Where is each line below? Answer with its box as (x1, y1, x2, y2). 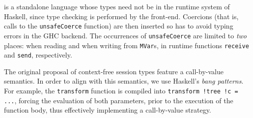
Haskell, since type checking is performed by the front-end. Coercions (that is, (4, 11, 239, 21)
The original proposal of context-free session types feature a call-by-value (4, 66, 224, 76)
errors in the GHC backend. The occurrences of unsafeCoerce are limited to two (4, 30, 247, 40)
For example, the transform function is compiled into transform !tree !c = (4, 86, 238, 95)
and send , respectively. (4, 50, 72, 60)
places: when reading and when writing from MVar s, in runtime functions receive (4, 40, 249, 50)
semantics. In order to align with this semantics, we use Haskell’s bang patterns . (4, 76, 244, 86)
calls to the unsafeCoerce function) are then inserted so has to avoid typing (4, 21, 233, 31)
